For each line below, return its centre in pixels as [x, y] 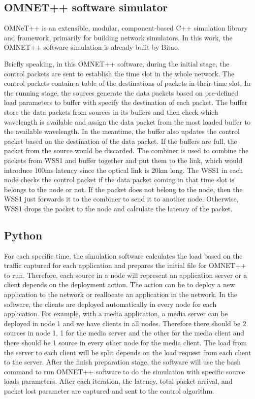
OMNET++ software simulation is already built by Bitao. [92, 47]
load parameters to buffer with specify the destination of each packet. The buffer [126, 102]
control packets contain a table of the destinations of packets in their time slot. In [127, 83]
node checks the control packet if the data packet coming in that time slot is [119, 180]
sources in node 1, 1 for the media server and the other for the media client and [124, 333]
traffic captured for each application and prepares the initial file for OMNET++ [125, 265]
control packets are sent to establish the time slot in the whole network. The [119, 73]
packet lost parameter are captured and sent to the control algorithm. [109, 391]
